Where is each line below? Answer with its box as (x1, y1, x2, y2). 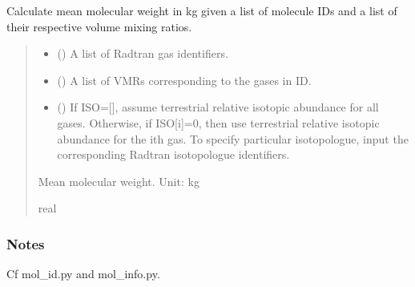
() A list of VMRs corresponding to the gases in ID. (57, 71, 312, 88)
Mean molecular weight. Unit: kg (38, 172, 199, 189)
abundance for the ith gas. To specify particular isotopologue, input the (57, 130, 409, 147)
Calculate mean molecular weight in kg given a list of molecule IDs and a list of (6, 2, 397, 18)
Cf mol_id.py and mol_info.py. (6, 265, 160, 282)
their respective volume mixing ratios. (6, 18, 192, 34)
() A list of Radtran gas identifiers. (57, 45, 228, 62)
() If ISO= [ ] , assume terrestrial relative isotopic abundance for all (57, 99, 379, 115)
